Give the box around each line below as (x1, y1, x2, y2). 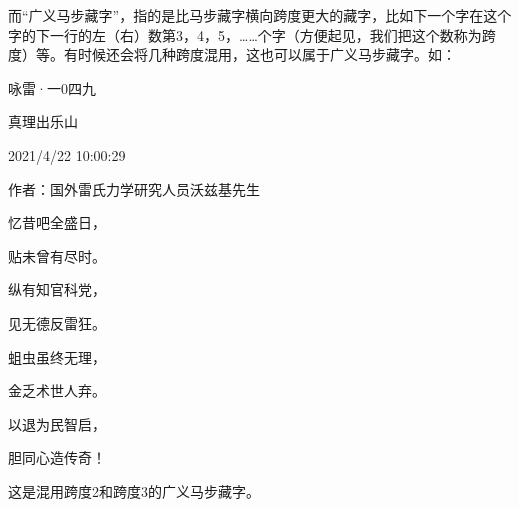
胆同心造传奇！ (8, 447, 106, 468)
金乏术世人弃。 (8, 380, 106, 401)
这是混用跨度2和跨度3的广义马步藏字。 (8, 480, 260, 501)
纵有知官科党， (8, 279, 106, 300)
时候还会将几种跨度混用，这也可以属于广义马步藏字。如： (77, 44, 456, 65)
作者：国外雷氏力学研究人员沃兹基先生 (8, 178, 260, 199)
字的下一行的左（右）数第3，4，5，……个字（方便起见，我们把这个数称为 (8, 24, 482, 45)
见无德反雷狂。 (8, 312, 106, 333)
